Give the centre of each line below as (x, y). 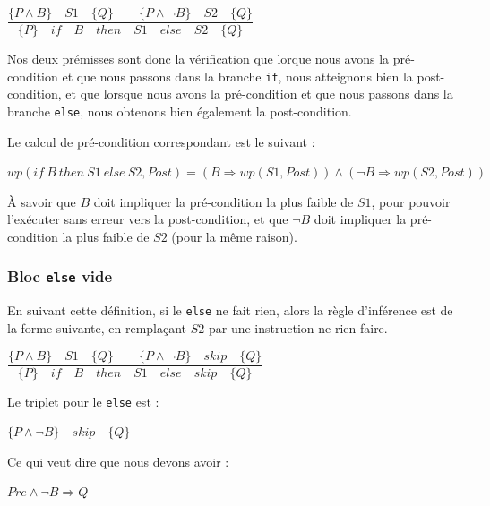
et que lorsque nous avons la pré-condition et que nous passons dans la (259, 94)
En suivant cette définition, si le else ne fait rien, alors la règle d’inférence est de (230, 310)
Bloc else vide (60, 276)
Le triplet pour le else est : (83, 401)
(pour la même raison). (234, 236)
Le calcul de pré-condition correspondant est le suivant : (161, 141)
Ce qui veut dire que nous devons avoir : (118, 461)
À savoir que (42, 201)
